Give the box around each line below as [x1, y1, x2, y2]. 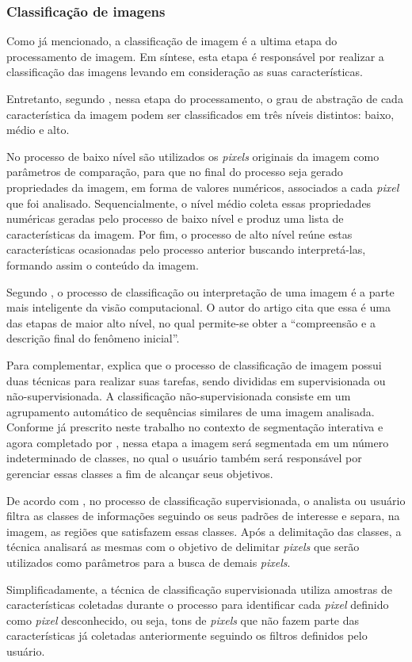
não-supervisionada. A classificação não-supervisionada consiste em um [6, 388, 351, 404]
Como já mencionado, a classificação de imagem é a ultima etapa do [6, 33, 338, 49]
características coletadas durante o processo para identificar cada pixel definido [6, 596, 389, 613]
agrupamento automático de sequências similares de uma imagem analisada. [6, 403, 375, 419]
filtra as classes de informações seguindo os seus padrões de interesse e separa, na [6, 507, 400, 524]
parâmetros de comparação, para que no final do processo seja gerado [6, 163, 343, 180]
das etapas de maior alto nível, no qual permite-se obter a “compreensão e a [6, 314, 376, 331]
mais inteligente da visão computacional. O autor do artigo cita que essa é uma [6, 299, 391, 316]
